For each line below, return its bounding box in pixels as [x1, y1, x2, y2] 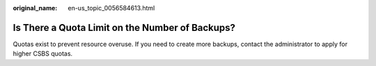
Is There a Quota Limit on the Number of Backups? [13, 21, 236, 34]
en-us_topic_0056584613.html [68, 4, 155, 12]
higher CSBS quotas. [13, 49, 73, 58]
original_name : [13, 4, 58, 12]
